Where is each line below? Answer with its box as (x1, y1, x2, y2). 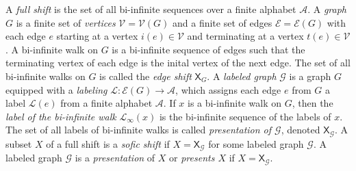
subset (5, 136, 32, 150)
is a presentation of (75, 150, 155, 165)
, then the (292, 96, 333, 110)
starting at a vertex (56, 29, 138, 43)
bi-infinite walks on (5, 68, 86, 83)
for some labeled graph (208, 136, 304, 150)
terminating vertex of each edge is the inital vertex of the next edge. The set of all (5, 55, 351, 70)
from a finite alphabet (60, 96, 153, 110)
